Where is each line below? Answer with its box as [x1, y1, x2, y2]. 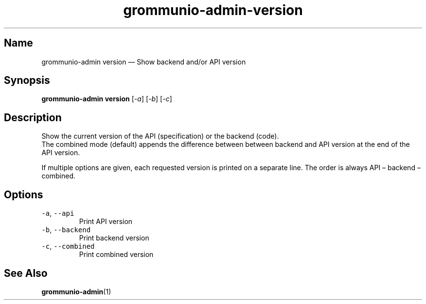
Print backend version [79, 234, 149, 242]
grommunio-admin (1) [41, 287, 111, 296]
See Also [4, 267, 48, 279]
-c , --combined [41, 242, 95, 251]
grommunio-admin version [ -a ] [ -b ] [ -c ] [41, 95, 172, 103]
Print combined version [79, 250, 154, 259]
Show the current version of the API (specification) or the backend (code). [41, 132, 279, 141]
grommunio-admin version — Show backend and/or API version [41, 57, 246, 66]
